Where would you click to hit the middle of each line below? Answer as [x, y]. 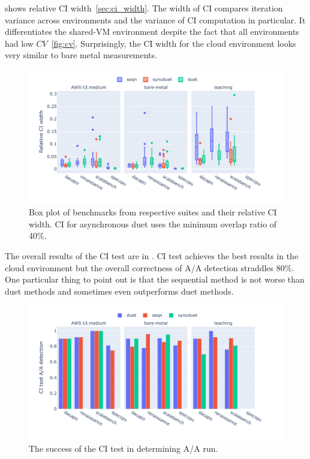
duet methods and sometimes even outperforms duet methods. [119, 291]
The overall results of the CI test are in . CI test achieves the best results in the [152, 255]
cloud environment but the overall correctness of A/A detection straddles [139, 267]
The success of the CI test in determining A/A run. [124, 448]
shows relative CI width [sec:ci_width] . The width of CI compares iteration [144, 8]
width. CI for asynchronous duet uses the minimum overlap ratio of [153, 223]
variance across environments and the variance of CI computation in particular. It [155, 19]
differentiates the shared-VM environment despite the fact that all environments [152, 31]
